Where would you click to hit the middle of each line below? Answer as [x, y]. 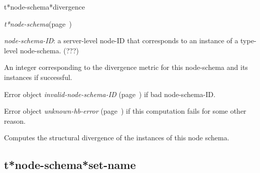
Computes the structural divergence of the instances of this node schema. [117, 138]
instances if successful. [38, 77]
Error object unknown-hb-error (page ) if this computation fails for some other [125, 111]
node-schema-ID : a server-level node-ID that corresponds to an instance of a [121, 40]
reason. [15, 120]
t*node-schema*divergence [45, 7]
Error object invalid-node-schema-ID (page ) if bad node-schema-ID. [110, 94]
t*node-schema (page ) [38, 23]
